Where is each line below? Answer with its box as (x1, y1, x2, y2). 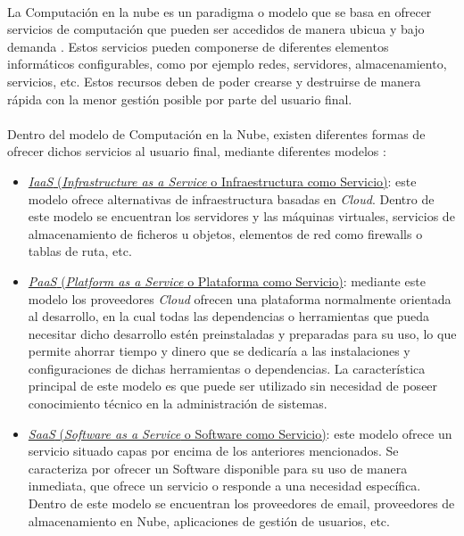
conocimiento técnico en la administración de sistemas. (28, 394, 327, 413)
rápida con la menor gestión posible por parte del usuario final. (7, 89, 352, 108)
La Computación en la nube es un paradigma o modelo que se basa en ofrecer (7, 2, 432, 21)
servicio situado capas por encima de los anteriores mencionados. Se (28, 441, 399, 460)
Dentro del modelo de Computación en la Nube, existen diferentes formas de (7, 124, 426, 143)
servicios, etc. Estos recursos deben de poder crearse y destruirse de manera (7, 71, 421, 90)
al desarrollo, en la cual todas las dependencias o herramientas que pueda (28, 307, 430, 326)
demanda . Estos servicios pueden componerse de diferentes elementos (7, 37, 389, 55)
